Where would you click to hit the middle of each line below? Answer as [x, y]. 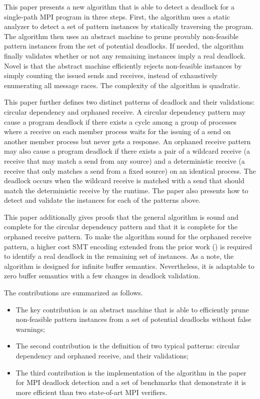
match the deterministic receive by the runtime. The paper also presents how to [126, 190]
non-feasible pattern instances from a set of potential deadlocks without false [133, 319]
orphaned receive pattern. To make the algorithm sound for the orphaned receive [128, 237]
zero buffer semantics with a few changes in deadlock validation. [102, 276]
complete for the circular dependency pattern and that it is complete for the [121, 227]
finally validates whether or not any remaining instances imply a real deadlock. [125, 55]
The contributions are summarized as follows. [73, 293]
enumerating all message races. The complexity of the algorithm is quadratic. [122, 85]
